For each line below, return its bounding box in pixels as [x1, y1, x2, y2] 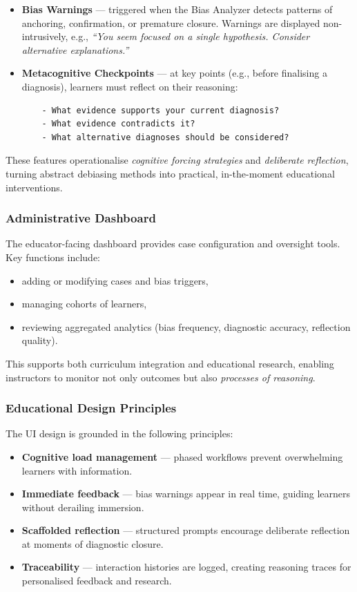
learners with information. [21, 463, 133, 477]
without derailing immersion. [21, 499, 144, 514]
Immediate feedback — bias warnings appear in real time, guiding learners [21, 486, 351, 501]
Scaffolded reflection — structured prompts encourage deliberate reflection [21, 523, 350, 537]
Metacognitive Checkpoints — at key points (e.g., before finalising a [21, 66, 327, 80]
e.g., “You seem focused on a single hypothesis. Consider [71, 29, 310, 44]
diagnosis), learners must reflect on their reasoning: [21, 79, 238, 93]
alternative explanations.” [21, 42, 129, 57]
